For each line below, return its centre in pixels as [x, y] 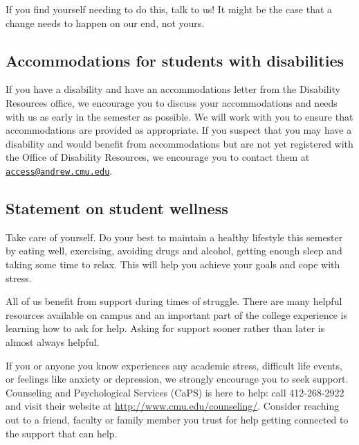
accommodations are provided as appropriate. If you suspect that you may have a [179, 130]
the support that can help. [62, 433]
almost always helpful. [53, 341]
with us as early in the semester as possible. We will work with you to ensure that [179, 116]
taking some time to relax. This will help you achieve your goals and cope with [173, 264]
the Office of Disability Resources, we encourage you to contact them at [158, 157]
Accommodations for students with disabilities [175, 60]
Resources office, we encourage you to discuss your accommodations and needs [172, 102]
